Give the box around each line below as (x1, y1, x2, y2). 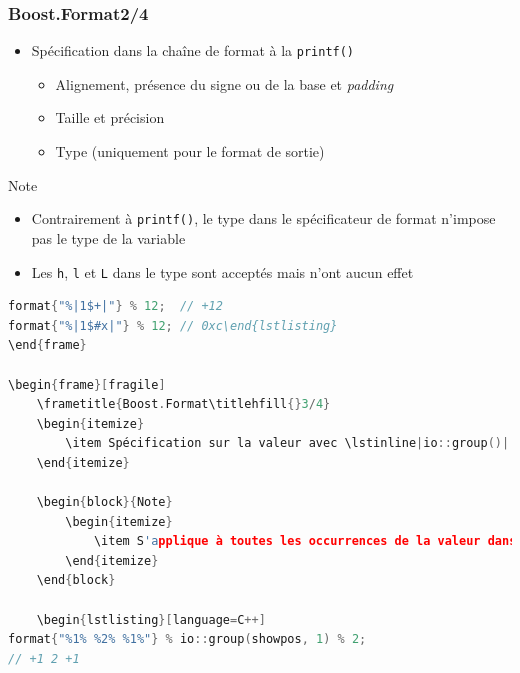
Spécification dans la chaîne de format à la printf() (31, 40, 355, 61)
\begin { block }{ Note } (36, 495, 173, 510)
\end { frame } (8, 338, 87, 353)
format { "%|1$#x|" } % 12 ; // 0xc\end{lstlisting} (8, 318, 338, 333)
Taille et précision (55, 107, 165, 128)
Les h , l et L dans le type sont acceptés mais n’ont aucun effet (31, 261, 414, 282)
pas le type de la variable (31, 227, 186, 248)
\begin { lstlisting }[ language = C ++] (36, 612, 266, 627)
